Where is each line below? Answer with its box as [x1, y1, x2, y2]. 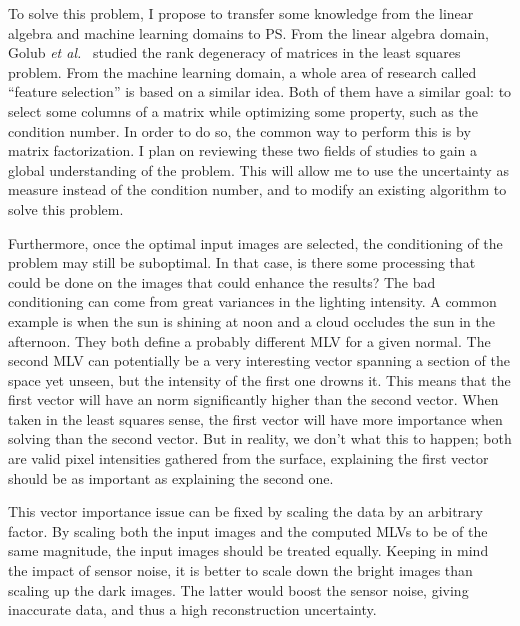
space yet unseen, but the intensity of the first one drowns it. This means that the [8, 369, 511, 390]
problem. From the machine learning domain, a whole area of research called [8, 61, 477, 82]
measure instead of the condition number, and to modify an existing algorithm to [8, 179, 507, 200]
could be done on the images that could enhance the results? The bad [8, 271, 436, 292]
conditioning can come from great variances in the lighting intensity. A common [8, 291, 497, 312]
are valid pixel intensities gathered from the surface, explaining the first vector [8, 448, 489, 469]
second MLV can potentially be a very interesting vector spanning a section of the [8, 350, 510, 371]
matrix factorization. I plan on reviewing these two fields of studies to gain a [8, 140, 478, 161]
